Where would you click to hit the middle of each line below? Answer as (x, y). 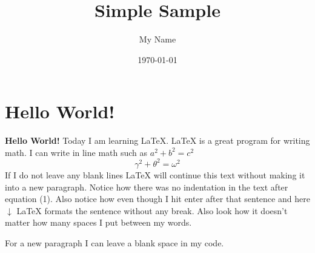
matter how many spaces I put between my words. (98, 222)
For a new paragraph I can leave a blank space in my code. (114, 242)
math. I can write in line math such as (76, 152)
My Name (157, 39)
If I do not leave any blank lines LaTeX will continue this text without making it (155, 174)
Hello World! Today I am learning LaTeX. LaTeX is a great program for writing (157, 140)
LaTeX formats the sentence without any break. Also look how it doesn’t (152, 210)
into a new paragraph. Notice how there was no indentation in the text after (147, 187)
